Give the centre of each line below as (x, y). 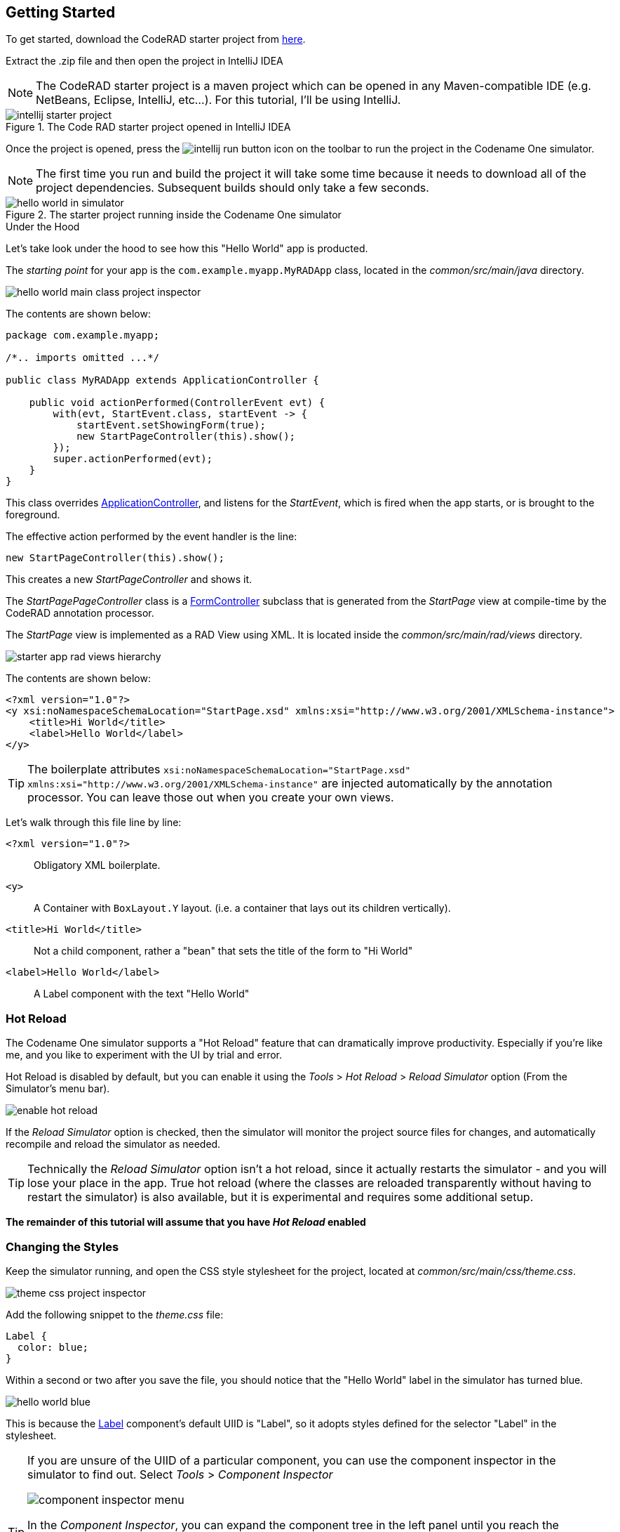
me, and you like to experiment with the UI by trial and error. (144, 1055)
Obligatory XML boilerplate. (97, 865)
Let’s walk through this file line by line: (94, 823)
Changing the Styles (62, 1246)
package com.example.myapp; (83, 335)
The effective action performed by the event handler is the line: (151, 537)
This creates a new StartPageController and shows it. (129, 580)
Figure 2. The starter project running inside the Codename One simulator (174, 215)
